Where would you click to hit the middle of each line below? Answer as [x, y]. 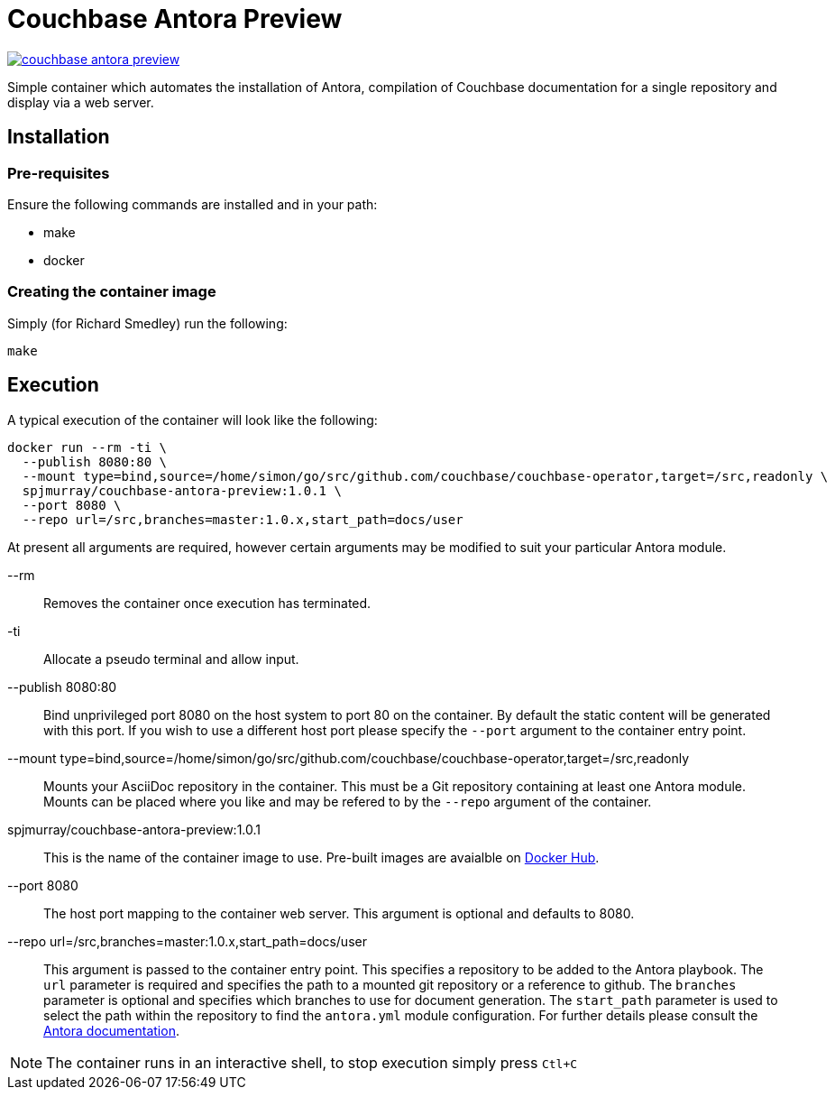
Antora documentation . [111, 1030]
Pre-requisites [59, 173]
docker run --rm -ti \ [87, 447]
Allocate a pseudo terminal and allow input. [171, 659]
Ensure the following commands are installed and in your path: [193, 204]
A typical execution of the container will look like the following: [193, 419]
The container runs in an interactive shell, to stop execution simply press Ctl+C [312, 1062]
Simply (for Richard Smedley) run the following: [147, 323]
